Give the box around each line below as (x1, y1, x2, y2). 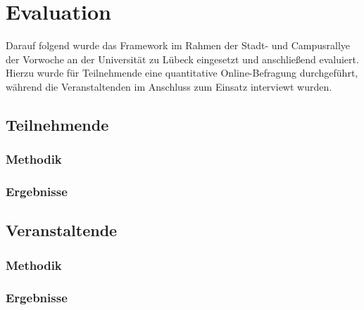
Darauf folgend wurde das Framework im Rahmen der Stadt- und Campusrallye (6, 38, 351, 53)
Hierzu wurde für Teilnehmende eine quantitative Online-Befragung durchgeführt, (6, 65, 358, 80)
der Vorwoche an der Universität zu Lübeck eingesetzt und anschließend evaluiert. (6, 51, 359, 66)
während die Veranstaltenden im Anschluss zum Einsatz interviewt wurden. (6, 79, 332, 93)
